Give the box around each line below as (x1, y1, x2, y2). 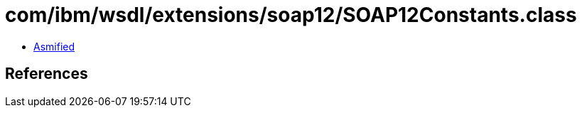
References (5, 65, 88, 83)
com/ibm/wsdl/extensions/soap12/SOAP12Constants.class (5, 3, 577, 27)
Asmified (33, 40, 75, 53)
